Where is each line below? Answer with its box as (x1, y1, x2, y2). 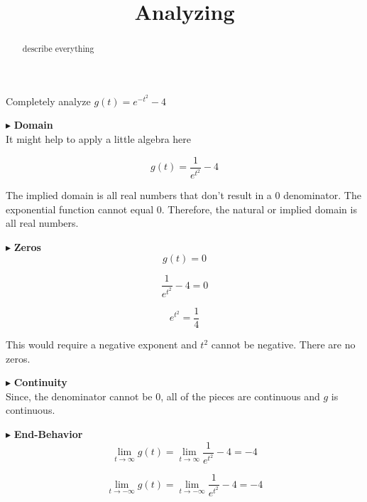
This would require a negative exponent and (6, 337, 197, 352)
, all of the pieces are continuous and (160, 388, 320, 403)
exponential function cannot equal (6, 201, 154, 216)
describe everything (22, 43, 94, 55)
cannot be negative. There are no (211, 337, 356, 352)
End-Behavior (13, 427, 83, 442)
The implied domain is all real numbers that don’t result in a (6, 188, 272, 203)
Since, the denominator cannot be (6, 388, 153, 403)
